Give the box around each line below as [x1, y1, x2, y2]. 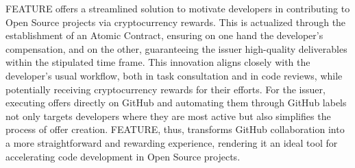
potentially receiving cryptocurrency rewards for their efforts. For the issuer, [5, 82, 326, 96]
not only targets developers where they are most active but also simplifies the [5, 108, 331, 123]
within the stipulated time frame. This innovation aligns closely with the [5, 55, 310, 69]
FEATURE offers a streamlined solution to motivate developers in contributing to [5, 1, 350, 15]
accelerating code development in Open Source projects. [5, 149, 241, 163]
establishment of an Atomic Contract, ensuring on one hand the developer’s [5, 28, 323, 43]
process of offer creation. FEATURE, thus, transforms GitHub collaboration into [5, 122, 345, 136]
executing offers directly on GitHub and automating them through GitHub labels [5, 95, 347, 110]
